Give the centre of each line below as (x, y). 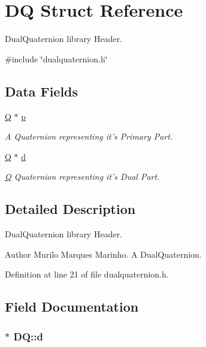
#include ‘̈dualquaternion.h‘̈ (56, 58)
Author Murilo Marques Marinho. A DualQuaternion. (103, 254)
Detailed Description (70, 209)
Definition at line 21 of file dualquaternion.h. (87, 274)
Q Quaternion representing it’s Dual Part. (82, 176)
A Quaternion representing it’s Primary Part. (89, 136)
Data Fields (42, 91)
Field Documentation (72, 307)
